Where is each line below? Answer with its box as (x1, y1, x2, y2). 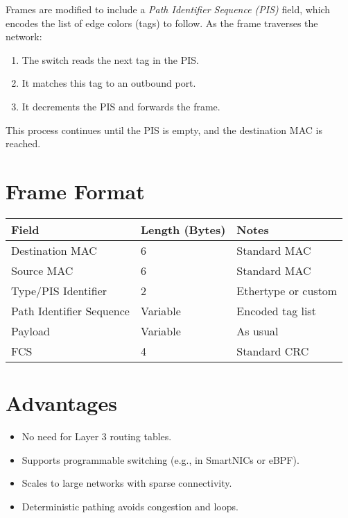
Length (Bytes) (140, 221, 226, 237)
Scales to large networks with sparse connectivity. (21, 476, 232, 490)
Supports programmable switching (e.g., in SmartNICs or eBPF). (21, 452, 299, 467)
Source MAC (11, 262, 73, 278)
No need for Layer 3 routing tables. (21, 429, 172, 443)
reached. (6, 136, 41, 151)
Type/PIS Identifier (11, 282, 107, 299)
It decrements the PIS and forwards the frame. (21, 99, 220, 113)
